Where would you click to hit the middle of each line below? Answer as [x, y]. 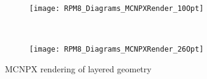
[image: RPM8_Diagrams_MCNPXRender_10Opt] [117, 9]
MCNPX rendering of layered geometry [78, 68]
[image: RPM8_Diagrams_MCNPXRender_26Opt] [117, 50]
